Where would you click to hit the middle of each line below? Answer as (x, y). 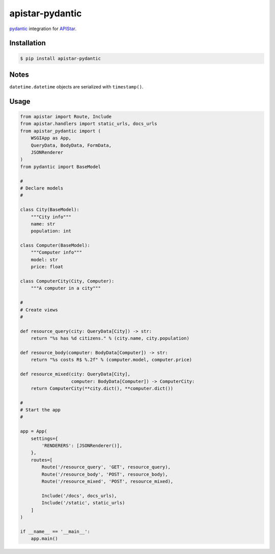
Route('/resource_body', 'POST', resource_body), (105, 474)
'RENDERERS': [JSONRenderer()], (82, 446)
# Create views (39, 310)
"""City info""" (51, 217)
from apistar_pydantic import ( (61, 131)
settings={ (44, 438)
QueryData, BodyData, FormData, (71, 145)
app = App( (34, 431)
